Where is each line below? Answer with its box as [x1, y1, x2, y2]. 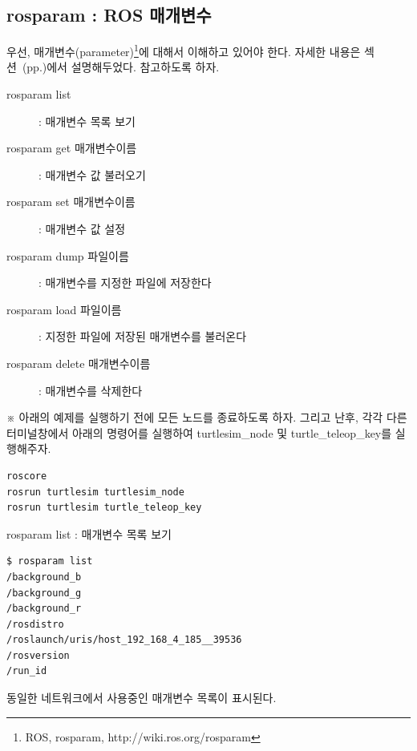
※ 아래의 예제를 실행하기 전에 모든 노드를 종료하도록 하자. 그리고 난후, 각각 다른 [6, 409, 407, 426]
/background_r [6, 603, 82, 615]
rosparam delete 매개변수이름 [6, 354, 151, 371]
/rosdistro [6, 618, 64, 630]
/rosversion [6, 649, 70, 661]
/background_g [6, 587, 82, 599]
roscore [6, 470, 47, 482]
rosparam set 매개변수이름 [6, 193, 136, 210]
